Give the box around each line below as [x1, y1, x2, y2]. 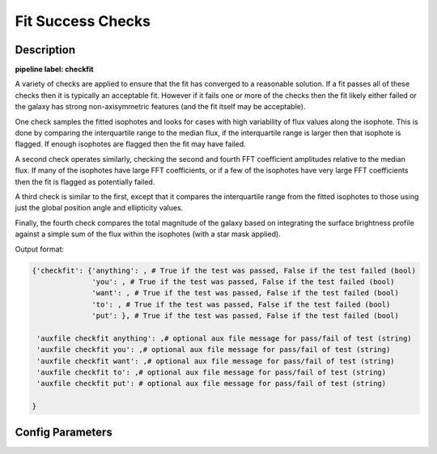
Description [15, 43, 76, 57]
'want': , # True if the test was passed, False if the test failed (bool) [91, 288, 400, 298]
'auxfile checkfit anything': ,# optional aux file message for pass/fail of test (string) [36, 333, 412, 343]
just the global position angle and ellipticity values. [15, 203, 184, 213]
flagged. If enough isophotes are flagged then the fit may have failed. [15, 139, 246, 149]
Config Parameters [15, 425, 112, 439]
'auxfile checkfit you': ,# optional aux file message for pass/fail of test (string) [36, 345, 391, 354]
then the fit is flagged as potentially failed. [15, 176, 155, 186]
